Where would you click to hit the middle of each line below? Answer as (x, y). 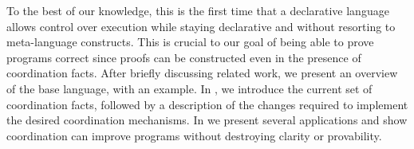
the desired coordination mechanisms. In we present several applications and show (207, 120)
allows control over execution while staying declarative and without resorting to (201, 26)
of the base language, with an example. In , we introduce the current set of (189, 88)
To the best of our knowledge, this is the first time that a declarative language (198, 10)
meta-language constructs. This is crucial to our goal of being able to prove (190, 42)
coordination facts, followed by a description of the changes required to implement (207, 104)
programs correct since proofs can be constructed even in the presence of (184, 57)
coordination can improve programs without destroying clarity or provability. (194, 135)
